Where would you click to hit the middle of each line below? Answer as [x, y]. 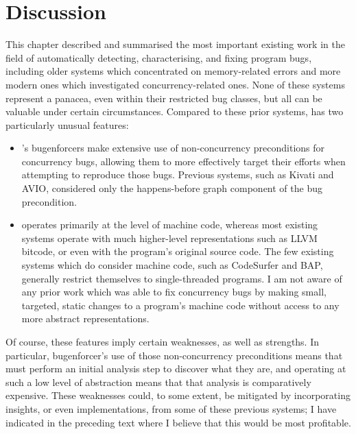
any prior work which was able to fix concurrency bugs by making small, [174, 292]
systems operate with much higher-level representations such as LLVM [169, 238]
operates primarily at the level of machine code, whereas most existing [170, 225]
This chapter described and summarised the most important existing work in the [175, 44]
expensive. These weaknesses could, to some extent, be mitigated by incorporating [178, 395]
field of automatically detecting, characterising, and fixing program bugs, [159, 57]
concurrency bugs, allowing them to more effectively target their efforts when [183, 161]
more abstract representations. [85, 318]
